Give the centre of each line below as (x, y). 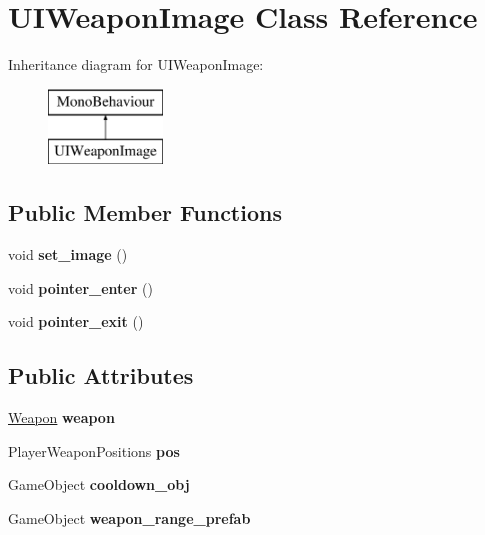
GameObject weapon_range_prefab (129, 517)
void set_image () (68, 254)
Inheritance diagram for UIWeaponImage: (136, 64)
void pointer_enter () (80, 287)
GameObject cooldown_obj (99, 484)
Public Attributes (101, 375)
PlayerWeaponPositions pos (94, 450)
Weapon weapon (61, 417)
